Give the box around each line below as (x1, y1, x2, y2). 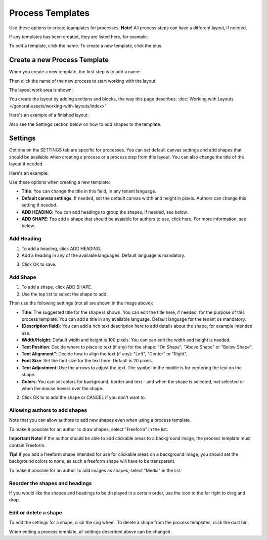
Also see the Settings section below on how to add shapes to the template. (9, 121, 162, 127)
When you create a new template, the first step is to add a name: (9, 69, 141, 75)
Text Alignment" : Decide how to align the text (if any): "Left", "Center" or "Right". (21, 350, 187, 356)
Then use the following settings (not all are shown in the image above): (9, 300, 153, 306)
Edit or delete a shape (9, 509, 63, 516)
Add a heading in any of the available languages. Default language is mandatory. (21, 252, 185, 258)
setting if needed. (21, 202, 58, 208)
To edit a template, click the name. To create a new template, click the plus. (9, 43, 163, 49)
